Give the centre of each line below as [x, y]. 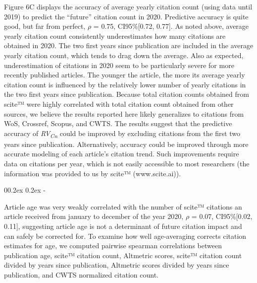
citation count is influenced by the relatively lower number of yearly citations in [125, 84]
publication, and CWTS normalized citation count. [81, 274]
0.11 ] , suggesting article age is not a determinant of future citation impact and [123, 226]
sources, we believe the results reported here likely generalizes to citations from [124, 113]
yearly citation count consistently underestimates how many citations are [115, 35]
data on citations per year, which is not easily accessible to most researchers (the [127, 164]
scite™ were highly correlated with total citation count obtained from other [119, 104]
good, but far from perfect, [45, 26]
